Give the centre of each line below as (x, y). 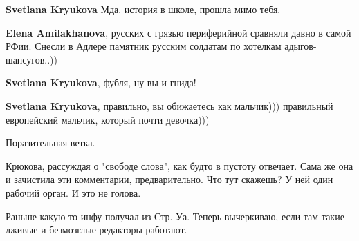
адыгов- (301, 46)
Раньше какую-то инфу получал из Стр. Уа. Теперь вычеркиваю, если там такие (175, 216)
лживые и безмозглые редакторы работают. (96, 230)
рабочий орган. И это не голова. (73, 192)
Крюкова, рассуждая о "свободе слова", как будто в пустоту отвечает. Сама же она (179, 165)
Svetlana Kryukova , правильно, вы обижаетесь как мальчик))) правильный (169, 105)
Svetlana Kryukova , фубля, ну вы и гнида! (101, 83)
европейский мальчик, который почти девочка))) (108, 119)
